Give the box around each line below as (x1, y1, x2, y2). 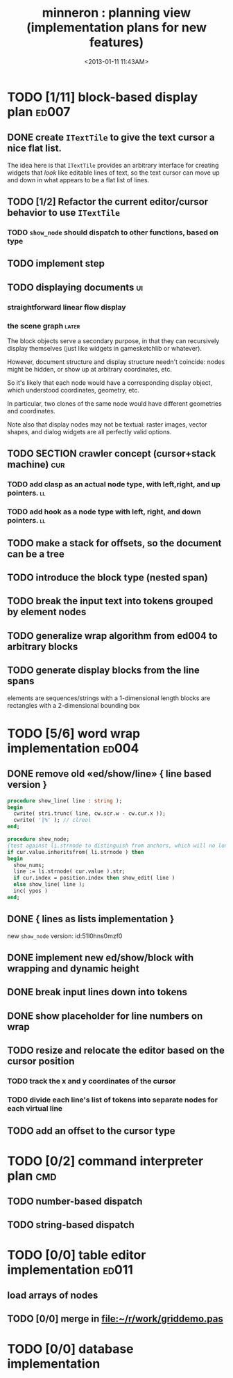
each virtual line (7, 1104, 63, 1114)
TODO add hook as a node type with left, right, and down (7, 507, 202, 516)
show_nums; (13, 862, 45, 869)
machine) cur (7, 459, 65, 470)
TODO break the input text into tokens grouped (7, 595, 214, 607)
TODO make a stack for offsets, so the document (7, 537, 222, 549)
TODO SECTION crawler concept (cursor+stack (7, 448, 216, 460)
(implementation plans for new (26, 19, 207, 35)
